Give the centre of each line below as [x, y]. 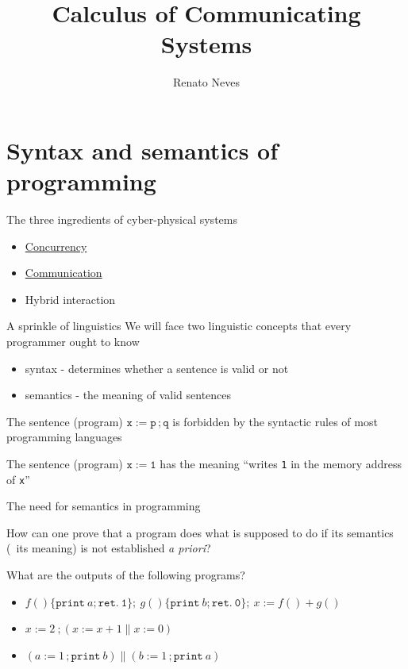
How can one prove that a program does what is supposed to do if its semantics [200, 532]
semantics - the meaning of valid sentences [128, 395]
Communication [64, 273]
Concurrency [56, 246]
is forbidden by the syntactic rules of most [275, 421]
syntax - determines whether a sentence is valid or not [157, 368]
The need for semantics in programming [104, 506]
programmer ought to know [73, 341]
